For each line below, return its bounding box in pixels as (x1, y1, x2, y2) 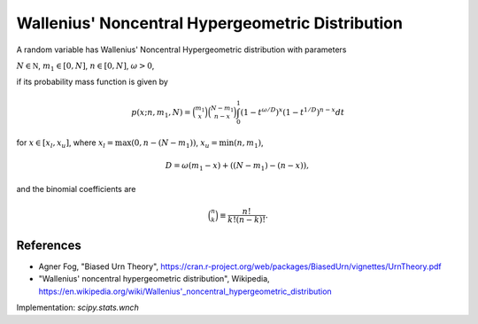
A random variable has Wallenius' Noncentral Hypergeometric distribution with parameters (16, 44, 347, 55)
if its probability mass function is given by (16, 76, 168, 88)
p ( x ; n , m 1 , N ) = (131, 107, 191, 120)
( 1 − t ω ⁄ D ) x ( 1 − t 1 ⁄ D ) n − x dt (240, 105, 345, 117)
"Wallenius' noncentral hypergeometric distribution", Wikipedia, (38, 274, 270, 284)
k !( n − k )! (227, 215, 266, 225)
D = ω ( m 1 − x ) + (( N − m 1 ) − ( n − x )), (165, 160, 310, 173)
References (16, 237, 81, 252)
